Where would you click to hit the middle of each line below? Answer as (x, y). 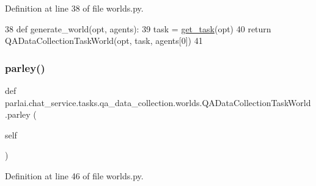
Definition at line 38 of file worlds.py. (74, 8)
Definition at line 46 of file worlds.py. (74, 175)
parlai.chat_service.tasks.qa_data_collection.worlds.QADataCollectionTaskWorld (158, 102)
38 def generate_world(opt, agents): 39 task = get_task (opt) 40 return (138, 28)
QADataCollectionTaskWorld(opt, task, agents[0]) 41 (104, 41)
